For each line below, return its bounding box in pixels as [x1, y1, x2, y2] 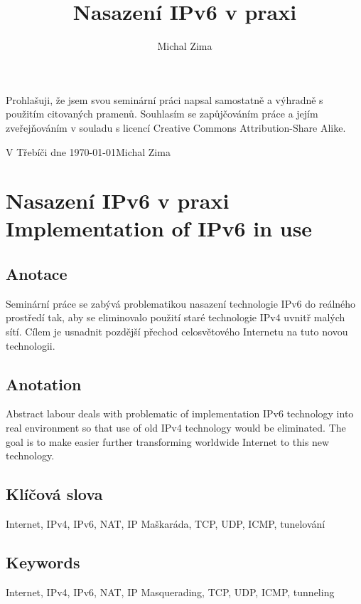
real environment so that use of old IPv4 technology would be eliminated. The [6, 420, 346, 435]
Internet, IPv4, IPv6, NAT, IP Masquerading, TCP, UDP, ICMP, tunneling [6, 584, 335, 599]
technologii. [6, 338, 55, 353]
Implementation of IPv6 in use [6, 214, 313, 243]
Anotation [6, 373, 82, 395]
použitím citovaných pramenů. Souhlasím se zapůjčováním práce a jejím [6, 106, 318, 121]
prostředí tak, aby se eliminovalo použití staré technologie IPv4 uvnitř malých [6, 310, 345, 325]
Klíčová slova [6, 483, 103, 505]
